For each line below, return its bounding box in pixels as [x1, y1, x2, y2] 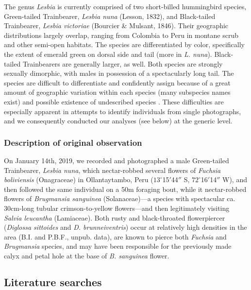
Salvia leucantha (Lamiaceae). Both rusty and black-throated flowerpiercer [4, 212, 225, 222]
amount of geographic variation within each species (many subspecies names [4, 87, 231, 97]
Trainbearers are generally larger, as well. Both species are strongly [22, 58, 223, 68]
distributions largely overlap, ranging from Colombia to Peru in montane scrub [4, 30, 238, 40]
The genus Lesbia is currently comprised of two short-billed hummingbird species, [4, 1, 247, 11]
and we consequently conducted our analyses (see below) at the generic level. [4, 116, 233, 126]
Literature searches [4, 274, 102, 289]
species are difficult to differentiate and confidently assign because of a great [4, 77, 231, 87]
